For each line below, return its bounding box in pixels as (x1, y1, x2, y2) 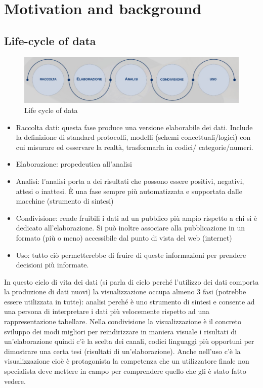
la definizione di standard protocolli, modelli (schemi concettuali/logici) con (16, 132, 251, 142)
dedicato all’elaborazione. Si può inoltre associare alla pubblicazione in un (16, 222, 245, 233)
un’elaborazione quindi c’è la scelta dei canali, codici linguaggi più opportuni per (4, 336, 254, 346)
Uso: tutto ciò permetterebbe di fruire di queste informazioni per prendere (16, 249, 246, 260)
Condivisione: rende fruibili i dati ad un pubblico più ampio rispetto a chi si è (16, 212, 257, 223)
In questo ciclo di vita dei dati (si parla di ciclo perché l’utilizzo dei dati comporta (4, 276, 259, 287)
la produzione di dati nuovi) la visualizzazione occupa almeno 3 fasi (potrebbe (4, 286, 246, 297)
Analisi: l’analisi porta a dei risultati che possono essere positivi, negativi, (16, 175, 244, 186)
